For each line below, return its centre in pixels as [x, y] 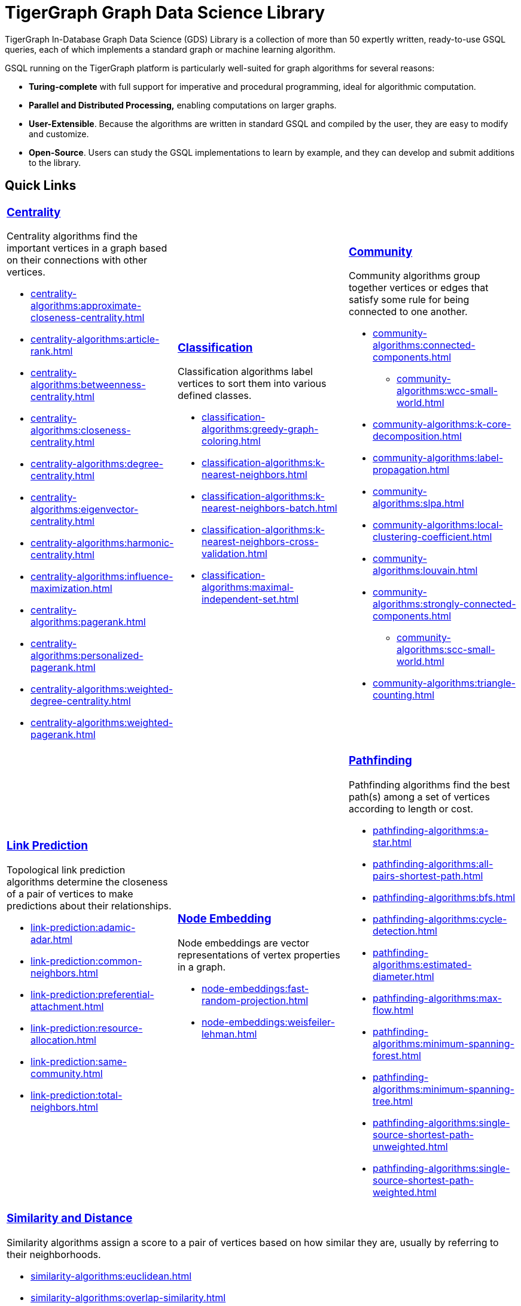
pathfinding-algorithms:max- [437, 998]
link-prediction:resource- [87, 1028]
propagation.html [411, 470]
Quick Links [41, 186]
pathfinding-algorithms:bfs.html [444, 898]
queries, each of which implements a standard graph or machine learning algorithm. [170, 49]
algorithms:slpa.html [418, 504]
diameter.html [403, 977]
